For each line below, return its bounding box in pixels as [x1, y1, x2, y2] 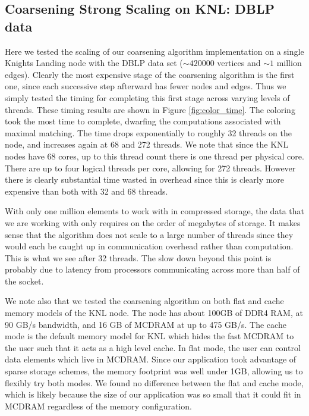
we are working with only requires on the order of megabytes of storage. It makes [5, 216, 301, 229]
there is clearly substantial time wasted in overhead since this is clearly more [5, 173, 285, 186]
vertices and [217, 57, 261, 69]
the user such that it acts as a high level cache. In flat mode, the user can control [5, 341, 301, 354]
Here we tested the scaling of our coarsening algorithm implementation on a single [5, 45, 304, 57]
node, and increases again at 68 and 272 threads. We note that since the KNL [5, 138, 289, 151]
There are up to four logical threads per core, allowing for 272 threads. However [5, 161, 296, 174]
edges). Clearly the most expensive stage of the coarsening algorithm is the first [5, 68, 295, 80]
